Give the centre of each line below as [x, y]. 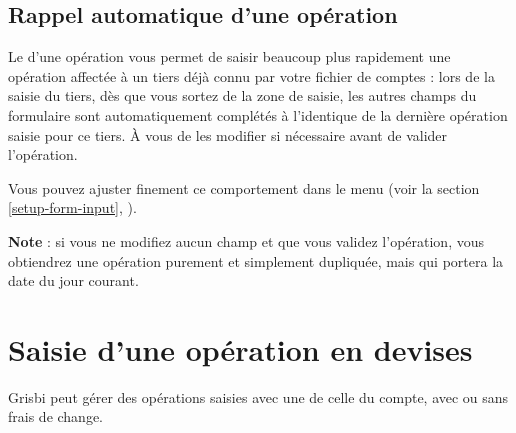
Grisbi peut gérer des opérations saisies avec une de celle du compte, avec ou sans [258, 396]
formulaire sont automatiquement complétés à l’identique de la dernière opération [258, 114]
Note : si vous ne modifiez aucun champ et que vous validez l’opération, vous [246, 240]
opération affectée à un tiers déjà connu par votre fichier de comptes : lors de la [251, 75]
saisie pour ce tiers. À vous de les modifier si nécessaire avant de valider [228, 134]
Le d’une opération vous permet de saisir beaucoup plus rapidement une [229, 56]
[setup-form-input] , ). [72, 207]
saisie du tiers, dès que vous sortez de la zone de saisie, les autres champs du [242, 95]
